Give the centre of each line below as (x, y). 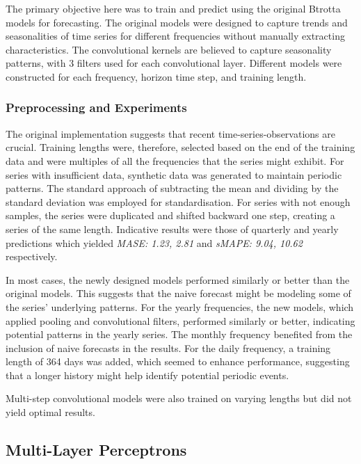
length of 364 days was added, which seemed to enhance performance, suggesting (178, 361)
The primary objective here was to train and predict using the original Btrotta (173, 8)
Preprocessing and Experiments (96, 107)
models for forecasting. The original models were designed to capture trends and (177, 22)
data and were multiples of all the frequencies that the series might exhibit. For (175, 160)
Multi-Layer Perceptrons (96, 450)
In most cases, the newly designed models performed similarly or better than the (178, 279)
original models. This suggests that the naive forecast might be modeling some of (178, 293)
